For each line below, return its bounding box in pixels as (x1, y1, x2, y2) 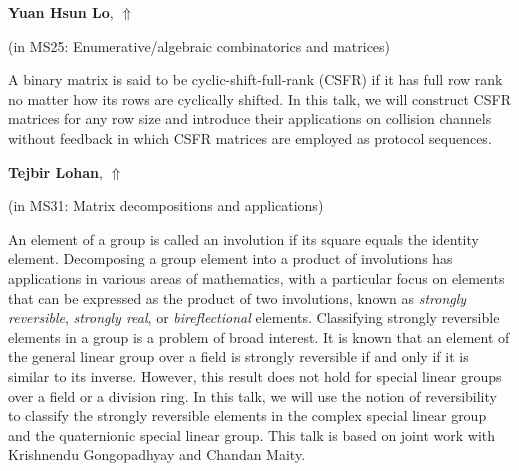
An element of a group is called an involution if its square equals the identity (8, 228, 479, 249)
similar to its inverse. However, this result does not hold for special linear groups (8, 365, 502, 386)
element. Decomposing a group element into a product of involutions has (8, 248, 453, 269)
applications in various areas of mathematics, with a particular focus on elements (8, 267, 505, 288)
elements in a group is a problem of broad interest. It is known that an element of (8, 326, 510, 347)
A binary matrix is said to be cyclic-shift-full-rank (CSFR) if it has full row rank (8, 69, 503, 90)
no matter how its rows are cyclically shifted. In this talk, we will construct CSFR (8, 88, 511, 109)
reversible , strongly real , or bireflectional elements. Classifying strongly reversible (8, 307, 500, 328)
